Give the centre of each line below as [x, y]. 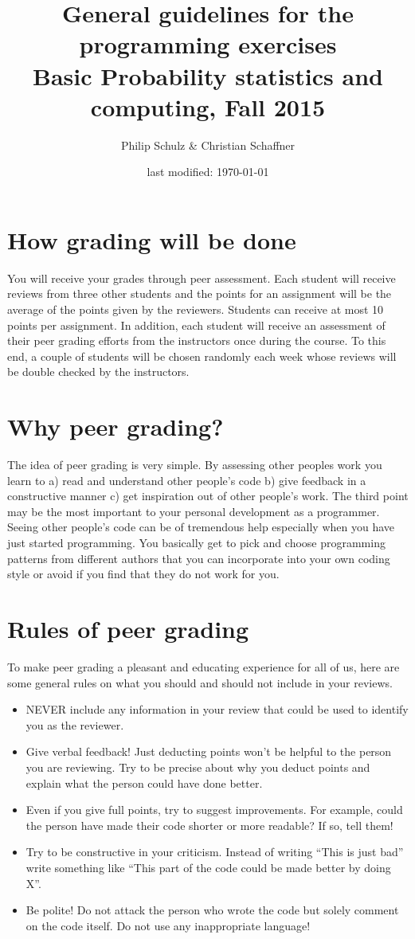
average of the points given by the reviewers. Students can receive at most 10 [196, 309]
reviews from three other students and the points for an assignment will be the [200, 293]
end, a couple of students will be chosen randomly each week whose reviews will [202, 356]
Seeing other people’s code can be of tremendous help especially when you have [201, 527]
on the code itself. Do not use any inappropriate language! [168, 925]
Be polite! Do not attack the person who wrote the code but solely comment [212, 910]
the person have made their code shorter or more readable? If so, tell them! [209, 825]
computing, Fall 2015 [208, 106]
